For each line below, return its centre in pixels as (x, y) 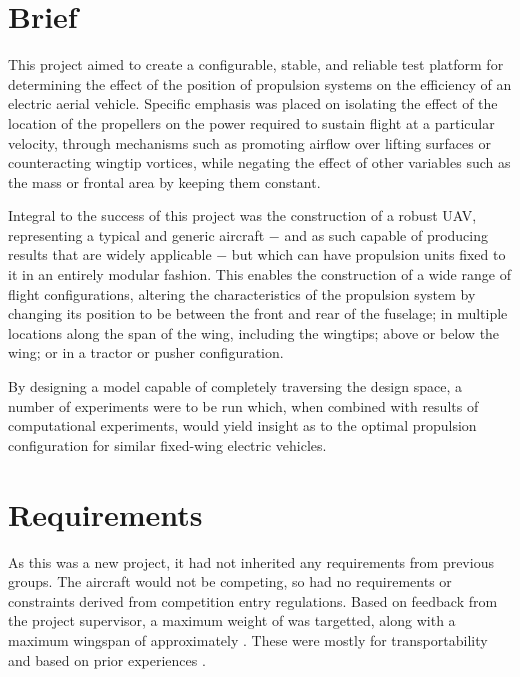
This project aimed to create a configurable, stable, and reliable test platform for (256, 64)
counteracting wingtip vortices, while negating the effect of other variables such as (259, 162)
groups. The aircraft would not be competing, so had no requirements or (230, 581)
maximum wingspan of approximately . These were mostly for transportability (248, 639)
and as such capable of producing (386, 234)
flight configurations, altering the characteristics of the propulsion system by (242, 293)
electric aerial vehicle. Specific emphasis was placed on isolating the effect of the (253, 103)
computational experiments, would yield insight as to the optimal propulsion (242, 425)
